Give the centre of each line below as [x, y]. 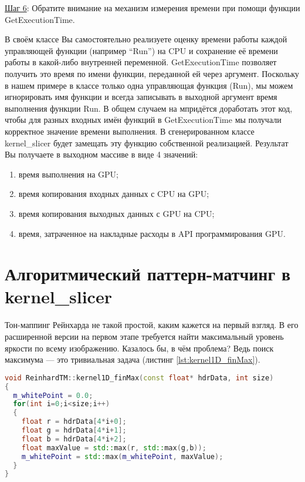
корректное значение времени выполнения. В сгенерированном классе [130, 131]
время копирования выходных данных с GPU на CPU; [116, 213]
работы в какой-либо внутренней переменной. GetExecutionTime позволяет [141, 62]
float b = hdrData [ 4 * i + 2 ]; [74, 439]
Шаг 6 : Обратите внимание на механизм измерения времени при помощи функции [152, 8]
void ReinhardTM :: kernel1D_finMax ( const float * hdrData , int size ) [139, 378]
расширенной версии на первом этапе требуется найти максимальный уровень [144, 336]
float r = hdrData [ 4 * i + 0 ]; [74, 422]
